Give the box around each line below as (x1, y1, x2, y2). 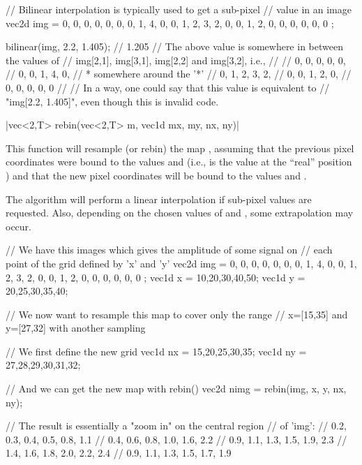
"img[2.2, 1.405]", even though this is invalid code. (6, 94, 219, 108)
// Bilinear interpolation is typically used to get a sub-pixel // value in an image (6, 2, 352, 16)
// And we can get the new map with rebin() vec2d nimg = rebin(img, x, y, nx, (6, 381, 347, 396)
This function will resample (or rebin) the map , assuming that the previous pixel (6, 140, 354, 155)
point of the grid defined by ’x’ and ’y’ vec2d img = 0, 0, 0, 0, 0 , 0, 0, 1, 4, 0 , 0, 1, (6, 256, 357, 270)
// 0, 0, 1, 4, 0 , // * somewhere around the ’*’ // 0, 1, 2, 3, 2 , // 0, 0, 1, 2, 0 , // (6, 66, 352, 81)
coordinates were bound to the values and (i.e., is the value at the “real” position (6, 154, 352, 169)
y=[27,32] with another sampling (6, 320, 146, 335)
